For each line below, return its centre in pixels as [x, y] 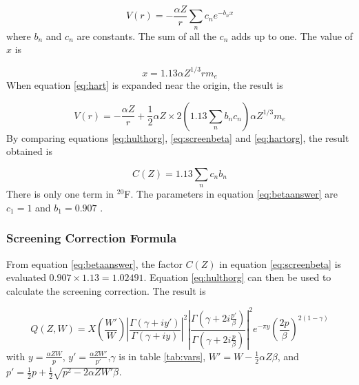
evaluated [26, 277]
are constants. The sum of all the [146, 35]
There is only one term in [60, 194]
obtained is [29, 151]
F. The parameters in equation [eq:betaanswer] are [231, 194]
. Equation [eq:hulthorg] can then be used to [237, 277]
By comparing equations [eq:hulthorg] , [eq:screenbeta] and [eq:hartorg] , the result [178, 137]
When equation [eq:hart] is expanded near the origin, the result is [145, 85]
